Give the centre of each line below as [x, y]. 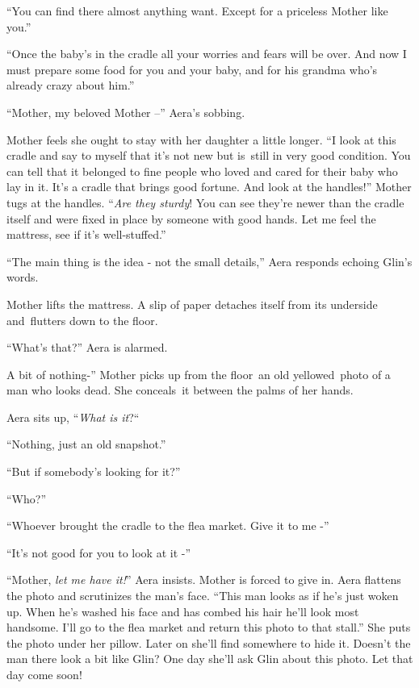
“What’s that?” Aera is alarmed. [87, 347]
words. [23, 277]
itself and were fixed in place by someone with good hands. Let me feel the [191, 218]
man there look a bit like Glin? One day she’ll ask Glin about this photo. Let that [210, 659]
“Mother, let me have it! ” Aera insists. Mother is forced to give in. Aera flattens [204, 580]
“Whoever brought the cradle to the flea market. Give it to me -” [168, 525]
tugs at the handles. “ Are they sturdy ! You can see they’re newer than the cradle [205, 202]
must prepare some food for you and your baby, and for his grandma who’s [192, 69]
